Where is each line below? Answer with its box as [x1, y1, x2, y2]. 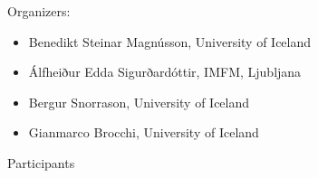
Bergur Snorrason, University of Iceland [28, 92, 250, 111]
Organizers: [7, 2, 71, 20]
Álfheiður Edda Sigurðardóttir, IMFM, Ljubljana [28, 62, 302, 81]
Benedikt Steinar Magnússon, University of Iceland [28, 32, 312, 51]
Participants [7, 153, 75, 172]
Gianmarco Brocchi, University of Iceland [28, 123, 259, 142]
